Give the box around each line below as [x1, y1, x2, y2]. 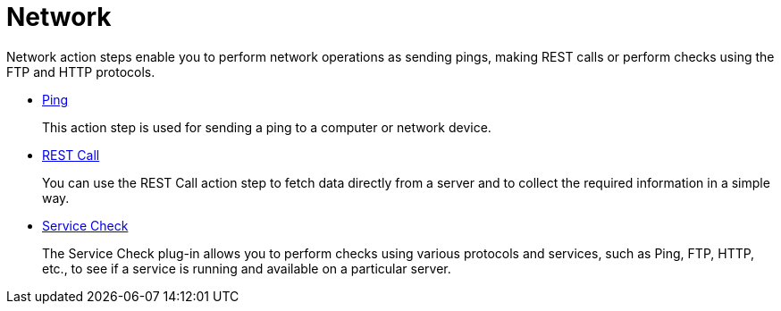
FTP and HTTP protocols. [6, 63, 155, 80]
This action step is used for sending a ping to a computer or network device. [42, 119, 491, 135]
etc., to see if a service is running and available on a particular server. [42, 260, 451, 276]
